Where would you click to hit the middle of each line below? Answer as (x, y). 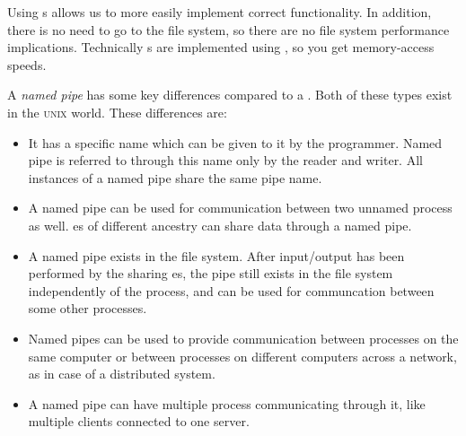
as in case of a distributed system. (122, 374)
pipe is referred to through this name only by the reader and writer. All (225, 160)
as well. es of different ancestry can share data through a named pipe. (220, 225)
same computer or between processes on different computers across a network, (242, 356)
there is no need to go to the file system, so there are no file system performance (229, 29)
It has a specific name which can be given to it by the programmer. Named (235, 142)
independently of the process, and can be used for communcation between (231, 290)
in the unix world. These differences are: (117, 112)
